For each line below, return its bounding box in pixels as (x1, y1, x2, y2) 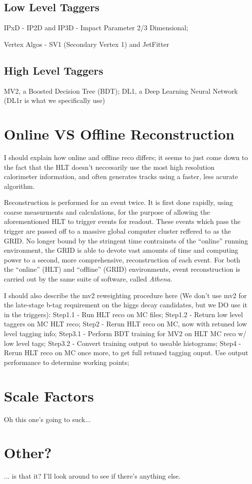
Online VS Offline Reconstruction (4, 123, 234, 143)
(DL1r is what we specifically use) (4, 95, 105, 105)
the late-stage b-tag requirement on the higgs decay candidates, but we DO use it (4, 300, 248, 310)
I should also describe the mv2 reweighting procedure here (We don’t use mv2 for (4, 290, 247, 300)
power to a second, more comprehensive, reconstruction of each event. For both (4, 254, 240, 264)
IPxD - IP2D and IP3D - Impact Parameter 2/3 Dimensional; (4, 22, 189, 33)
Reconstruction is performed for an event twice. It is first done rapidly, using (4, 197, 233, 207)
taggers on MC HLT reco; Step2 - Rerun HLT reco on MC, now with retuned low (4, 319, 247, 329)
